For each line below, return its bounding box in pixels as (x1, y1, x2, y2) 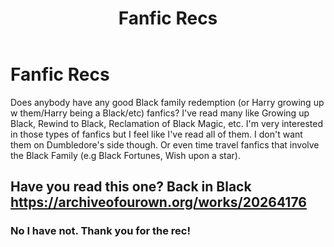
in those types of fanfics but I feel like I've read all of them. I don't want (10, 128, 303, 140)
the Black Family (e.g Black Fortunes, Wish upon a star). (10, 149, 241, 161)
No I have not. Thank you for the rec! (10, 224, 191, 238)
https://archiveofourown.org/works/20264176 (10, 194, 307, 211)
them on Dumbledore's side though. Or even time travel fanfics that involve (10, 138, 320, 151)
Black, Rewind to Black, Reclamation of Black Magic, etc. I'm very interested (10, 117, 323, 129)
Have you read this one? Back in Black (10, 178, 252, 196)
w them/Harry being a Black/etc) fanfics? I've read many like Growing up (10, 107, 310, 119)
